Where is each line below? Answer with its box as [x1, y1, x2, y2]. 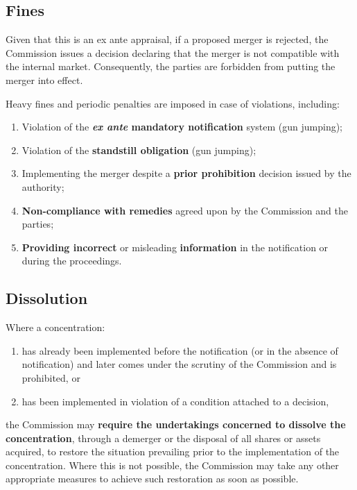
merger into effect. [6, 72, 83, 87]
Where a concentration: [6, 320, 105, 335]
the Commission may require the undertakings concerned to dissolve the [6, 417, 346, 432]
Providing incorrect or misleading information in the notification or [21, 239, 329, 254]
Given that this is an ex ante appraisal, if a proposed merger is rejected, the [6, 32, 329, 47]
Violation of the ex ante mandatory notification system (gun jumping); [21, 119, 343, 134]
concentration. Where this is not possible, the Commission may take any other [6, 457, 339, 472]
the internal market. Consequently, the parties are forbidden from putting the [6, 59, 336, 74]
